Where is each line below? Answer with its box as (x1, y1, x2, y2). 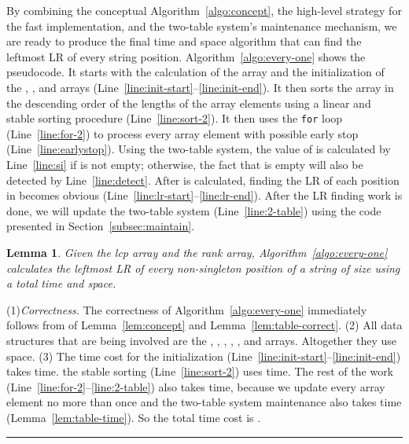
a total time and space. (6, 275, 116, 292)
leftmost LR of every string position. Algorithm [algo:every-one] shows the (6, 48, 366, 64)
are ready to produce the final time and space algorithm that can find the (6, 33, 362, 50)
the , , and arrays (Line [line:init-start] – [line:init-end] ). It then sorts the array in (6, 79, 394, 95)
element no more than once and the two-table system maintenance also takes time (6, 394, 402, 410)
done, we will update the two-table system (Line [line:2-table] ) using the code (6, 202, 381, 218)
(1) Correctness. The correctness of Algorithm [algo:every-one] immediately (6, 301, 367, 317)
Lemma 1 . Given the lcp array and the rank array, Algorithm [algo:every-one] (6, 244, 388, 260)
